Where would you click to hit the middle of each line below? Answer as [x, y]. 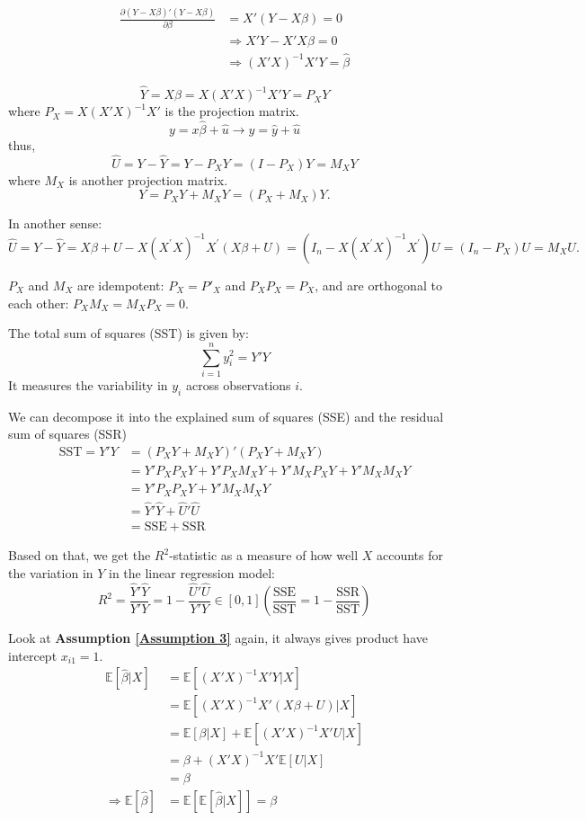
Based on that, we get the [80, 555]
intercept [33, 655]
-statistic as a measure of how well [264, 555]
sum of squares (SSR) [67, 434]
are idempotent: [120, 285]
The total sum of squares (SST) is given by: [129, 333]
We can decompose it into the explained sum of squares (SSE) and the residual [226, 416]
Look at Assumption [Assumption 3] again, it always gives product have [218, 638]
